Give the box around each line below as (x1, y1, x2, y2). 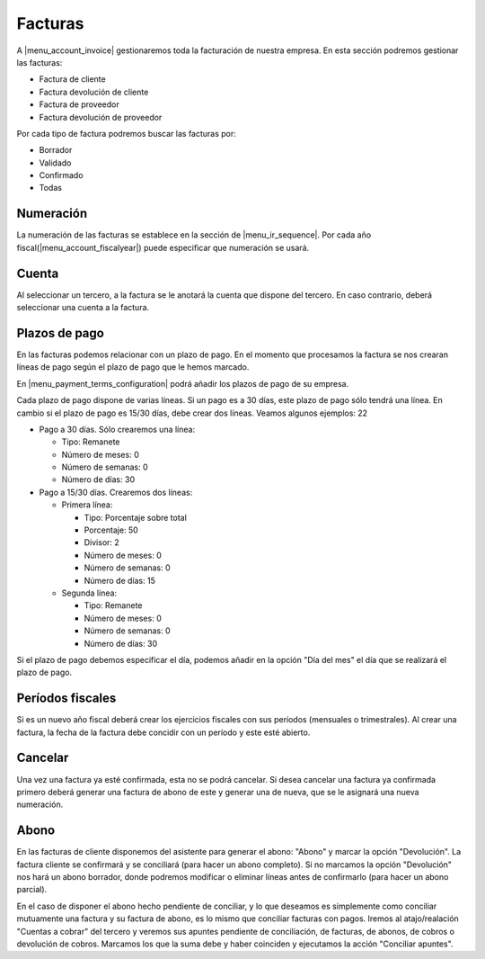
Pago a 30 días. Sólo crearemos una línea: (39, 424, 196, 435)
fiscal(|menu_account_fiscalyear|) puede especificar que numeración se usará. (16, 242, 310, 253)
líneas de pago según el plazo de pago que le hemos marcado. (16, 362, 250, 372)
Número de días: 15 (84, 575, 156, 586)
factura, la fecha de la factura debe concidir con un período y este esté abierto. (16, 727, 311, 738)
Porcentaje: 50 (84, 524, 138, 535)
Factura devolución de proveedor (39, 112, 163, 122)
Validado (39, 157, 72, 168)
